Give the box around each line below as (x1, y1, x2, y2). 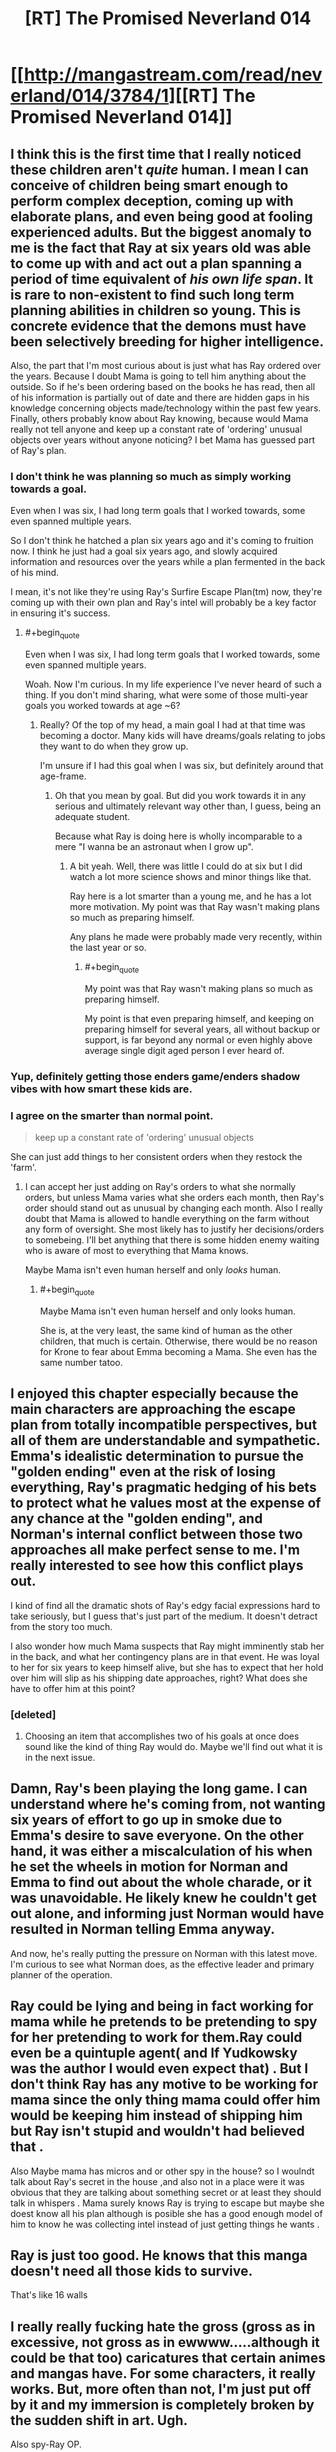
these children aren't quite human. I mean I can (10, 161, 309, 178)
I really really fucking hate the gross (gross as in (10, 2318, 316, 2335)
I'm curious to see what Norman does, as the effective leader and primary (10, 1958, 315, 1970)
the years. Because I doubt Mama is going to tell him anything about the (10, 370, 307, 382)
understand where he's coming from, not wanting (10, 1796, 326, 1813)
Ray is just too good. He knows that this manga (10, 2247, 308, 2264)
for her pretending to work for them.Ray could (10, 2029, 303, 2046)
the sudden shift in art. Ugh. (10, 2412, 188, 2429)
